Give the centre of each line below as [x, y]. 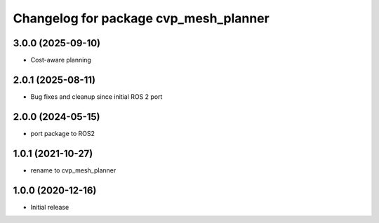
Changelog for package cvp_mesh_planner [141, 18]
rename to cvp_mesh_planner [73, 170]
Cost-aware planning [61, 60]
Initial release [50, 207]
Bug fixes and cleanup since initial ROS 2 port [97, 96]
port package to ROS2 [62, 133]
